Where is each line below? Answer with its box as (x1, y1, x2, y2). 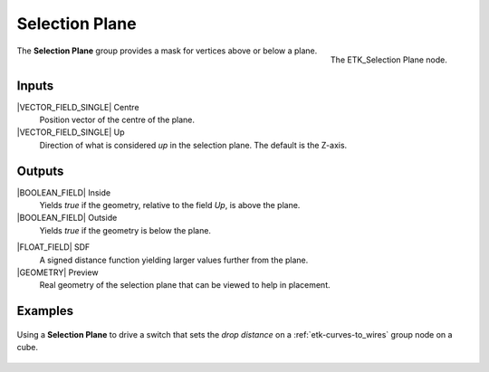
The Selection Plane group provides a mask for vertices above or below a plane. (16, 45, 318, 56)
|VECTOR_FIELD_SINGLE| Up (16, 127, 126, 138)
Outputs (16, 163, 64, 178)
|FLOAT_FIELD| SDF (16, 242, 91, 253)
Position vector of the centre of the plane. (39, 114, 195, 126)
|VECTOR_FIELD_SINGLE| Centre (16, 101, 139, 112)
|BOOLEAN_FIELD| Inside (16, 186, 111, 198)
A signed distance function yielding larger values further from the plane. (39, 254, 309, 265)
